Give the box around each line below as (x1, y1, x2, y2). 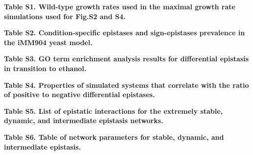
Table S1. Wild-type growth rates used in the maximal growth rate (4, 1, 235, 11)
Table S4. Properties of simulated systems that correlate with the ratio (4, 79, 249, 90)
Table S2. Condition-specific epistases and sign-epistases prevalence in (4, 27, 245, 38)
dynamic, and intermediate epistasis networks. (4, 115, 163, 126)
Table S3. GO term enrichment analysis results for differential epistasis (4, 53, 249, 64)
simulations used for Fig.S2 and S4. (4, 11, 126, 21)
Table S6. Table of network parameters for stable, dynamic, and (4, 131, 224, 142)
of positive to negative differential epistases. (4, 89, 155, 100)
